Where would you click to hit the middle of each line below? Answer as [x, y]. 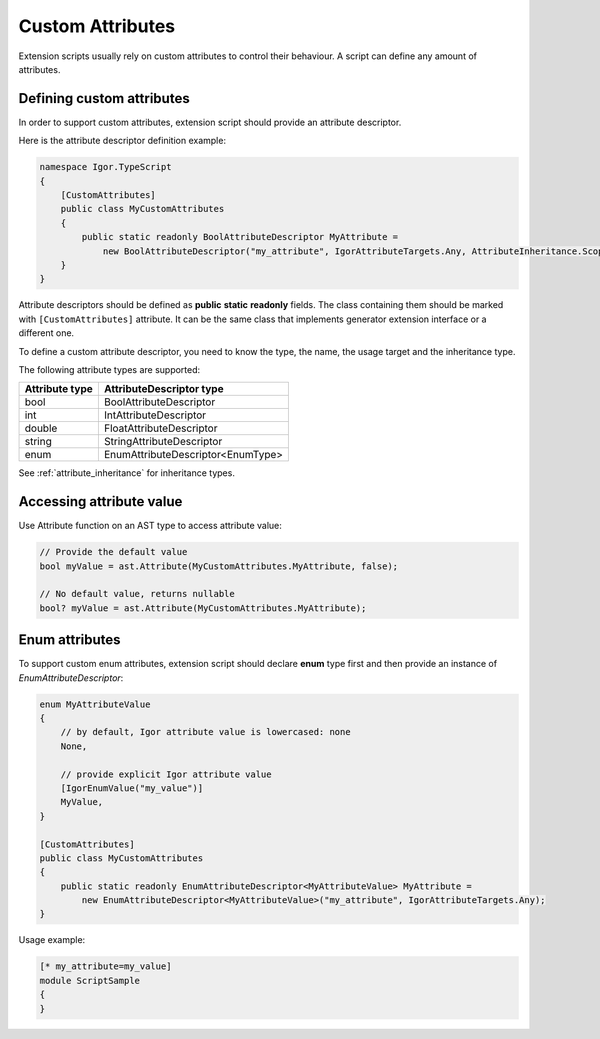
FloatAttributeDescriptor [160, 428]
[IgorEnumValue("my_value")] [132, 788]
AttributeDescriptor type [163, 389]
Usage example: [52, 940]
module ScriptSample [89, 980]
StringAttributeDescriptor [163, 442]
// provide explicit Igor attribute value [166, 774]
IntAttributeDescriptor [155, 415]
